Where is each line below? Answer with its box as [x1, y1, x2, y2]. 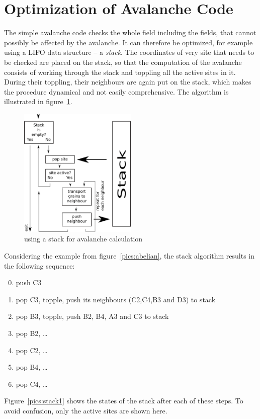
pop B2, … [16, 327, 48, 338]
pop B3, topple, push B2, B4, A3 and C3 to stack [16, 311, 169, 321]
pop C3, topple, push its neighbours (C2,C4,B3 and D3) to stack [16, 294, 216, 304]
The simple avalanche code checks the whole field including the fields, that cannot [4, 27, 256, 38]
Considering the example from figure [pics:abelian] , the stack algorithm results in [4, 250, 255, 261]
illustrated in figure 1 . [4, 96, 72, 107]
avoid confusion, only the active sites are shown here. [4, 405, 167, 415]
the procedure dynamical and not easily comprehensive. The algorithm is [4, 86, 229, 97]
